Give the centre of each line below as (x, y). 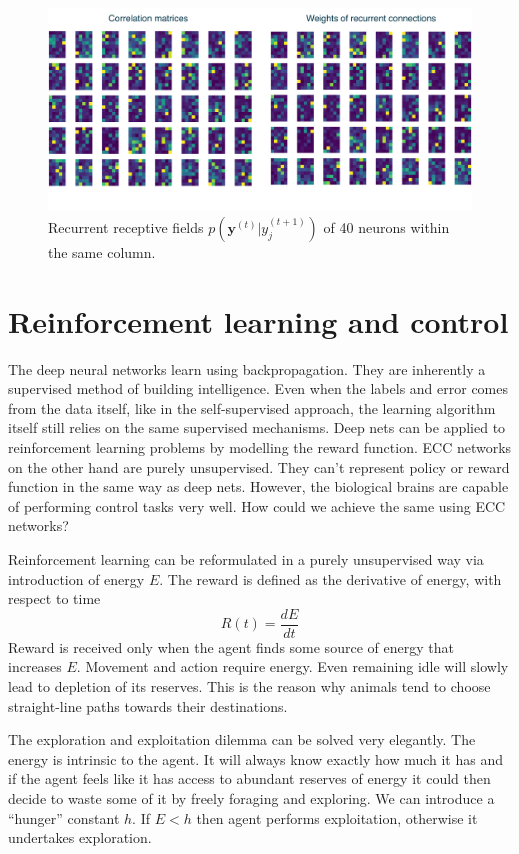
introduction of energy (76, 578)
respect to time (54, 598)
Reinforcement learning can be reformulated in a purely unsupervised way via (246, 558)
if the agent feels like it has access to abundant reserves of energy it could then (249, 778)
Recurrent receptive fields (126, 226)
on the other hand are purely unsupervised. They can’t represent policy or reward (259, 466)
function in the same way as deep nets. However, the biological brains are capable (258, 486)
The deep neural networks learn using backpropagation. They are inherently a (247, 368)
